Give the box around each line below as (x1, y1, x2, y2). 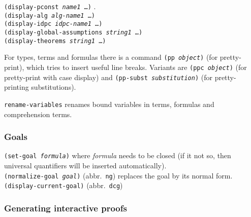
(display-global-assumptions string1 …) (4, 28, 143, 36)
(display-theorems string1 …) (4, 37, 106, 45)
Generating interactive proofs (4, 201, 127, 214)
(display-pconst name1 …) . (4, 1, 96, 11)
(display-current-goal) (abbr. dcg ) (4, 180, 123, 191)
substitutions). (31, 82, 76, 92)
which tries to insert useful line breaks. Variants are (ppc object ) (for (26, 61, 247, 72)
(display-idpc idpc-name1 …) (4, 20, 103, 28)
